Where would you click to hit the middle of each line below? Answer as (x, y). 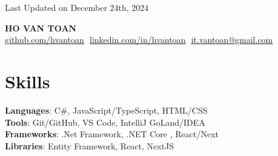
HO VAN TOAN (41, 28)
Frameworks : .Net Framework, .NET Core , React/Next (112, 134)
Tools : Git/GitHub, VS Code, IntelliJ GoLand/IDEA (105, 122)
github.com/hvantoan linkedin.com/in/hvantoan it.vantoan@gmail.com (139, 40)
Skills (28, 81)
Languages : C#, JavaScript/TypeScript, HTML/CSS (106, 110)
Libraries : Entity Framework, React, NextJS (90, 145)
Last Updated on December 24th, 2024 (77, 7)
